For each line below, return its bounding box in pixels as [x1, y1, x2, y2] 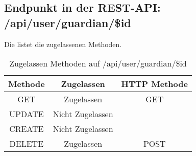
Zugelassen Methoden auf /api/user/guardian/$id [9, 57, 187, 70]
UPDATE [9, 108, 44, 120]
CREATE [9, 123, 44, 135]
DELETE [9, 138, 44, 150]
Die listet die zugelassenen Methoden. [4, 38, 122, 49]
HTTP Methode [121, 78, 188, 90]
